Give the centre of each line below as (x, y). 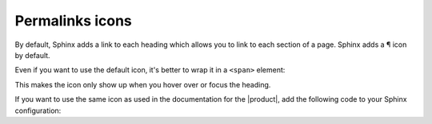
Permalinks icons (73, 21)
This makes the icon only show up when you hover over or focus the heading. (143, 84)
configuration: (38, 110)
